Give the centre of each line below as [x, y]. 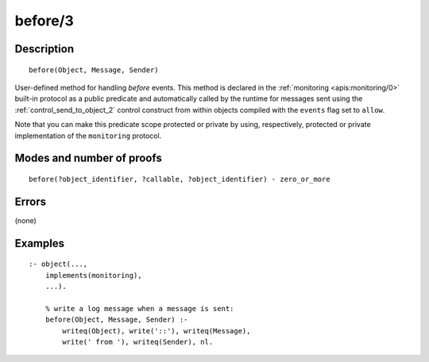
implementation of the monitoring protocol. [88, 136]
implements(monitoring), [93, 275]
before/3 [44, 21]
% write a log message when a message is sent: [139, 308]
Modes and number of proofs [88, 158]
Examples [40, 243]
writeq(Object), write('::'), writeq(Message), [157, 331]
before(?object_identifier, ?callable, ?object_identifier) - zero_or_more [180, 179]
